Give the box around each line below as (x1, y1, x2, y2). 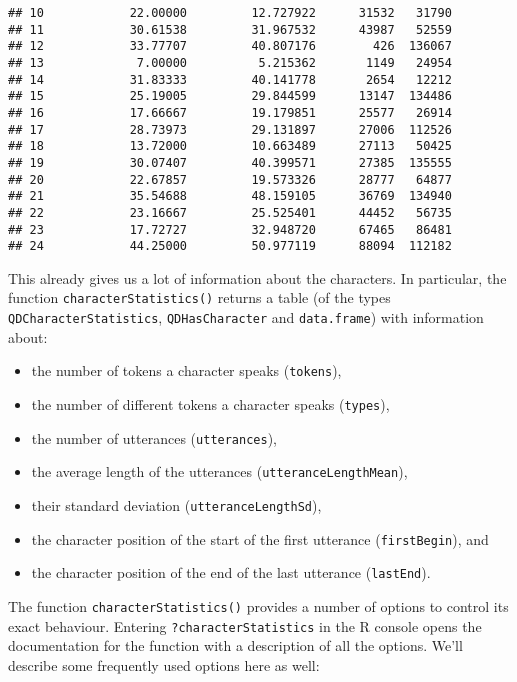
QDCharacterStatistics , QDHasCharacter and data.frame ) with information (8, 307, 484, 328)
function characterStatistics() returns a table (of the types (8, 287, 391, 308)
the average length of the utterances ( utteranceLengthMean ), (31, 461, 408, 482)
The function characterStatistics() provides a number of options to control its (8, 595, 509, 616)
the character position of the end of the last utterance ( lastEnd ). (31, 562, 431, 583)
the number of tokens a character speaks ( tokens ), (31, 360, 342, 381)
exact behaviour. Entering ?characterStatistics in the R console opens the (8, 615, 482, 636)
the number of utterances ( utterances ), (31, 427, 277, 448)
